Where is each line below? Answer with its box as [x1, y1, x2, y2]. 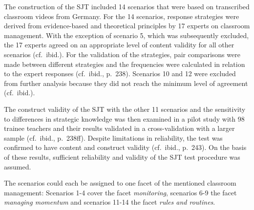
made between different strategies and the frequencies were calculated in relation [4, 59, 245, 69]
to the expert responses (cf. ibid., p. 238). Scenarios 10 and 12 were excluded [4, 68, 236, 79]
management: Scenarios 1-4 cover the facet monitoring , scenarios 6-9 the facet [4, 187, 237, 197]
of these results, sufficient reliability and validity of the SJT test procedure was [4, 151, 240, 162]
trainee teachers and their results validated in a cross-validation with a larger [4, 123, 235, 133]
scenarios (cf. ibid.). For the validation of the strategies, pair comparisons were [4, 49, 240, 59]
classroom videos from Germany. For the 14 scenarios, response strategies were [4, 11, 239, 21]
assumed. [4, 161, 31, 171]
